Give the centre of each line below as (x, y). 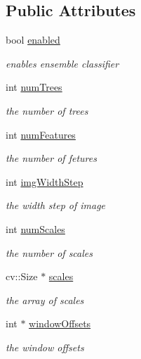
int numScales (35, 228)
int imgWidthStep (45, 181)
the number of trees (47, 110)
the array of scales (45, 300)
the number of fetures (51, 158)
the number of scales (49, 252)
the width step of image (56, 205)
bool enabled (33, 40)
